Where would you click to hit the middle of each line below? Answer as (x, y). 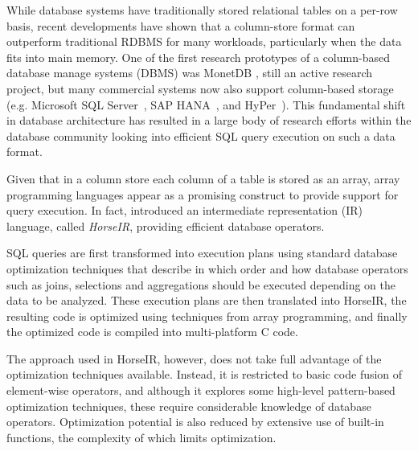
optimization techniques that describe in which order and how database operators (207, 268)
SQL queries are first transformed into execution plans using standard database (202, 253)
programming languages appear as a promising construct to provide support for (203, 194)
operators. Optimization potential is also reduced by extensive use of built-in (195, 422)
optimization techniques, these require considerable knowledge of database (189, 406)
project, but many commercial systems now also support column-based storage (200, 88)
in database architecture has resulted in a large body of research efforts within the (209, 120)
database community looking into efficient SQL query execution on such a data (201, 135)
